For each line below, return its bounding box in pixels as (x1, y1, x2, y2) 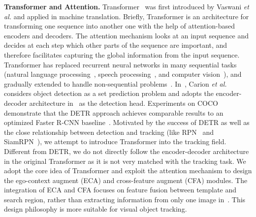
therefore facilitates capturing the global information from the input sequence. (4, 49, 240, 60)
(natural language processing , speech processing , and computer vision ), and (4, 69, 242, 79)
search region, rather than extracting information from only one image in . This (4, 194, 246, 204)
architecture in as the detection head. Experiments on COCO (29, 97, 218, 108)
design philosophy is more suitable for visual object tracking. (4, 204, 187, 214)
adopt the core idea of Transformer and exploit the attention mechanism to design (4, 165, 252, 176)
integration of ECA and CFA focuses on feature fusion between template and (4, 185, 237, 195)
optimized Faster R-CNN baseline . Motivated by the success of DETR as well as (4, 117, 250, 127)
